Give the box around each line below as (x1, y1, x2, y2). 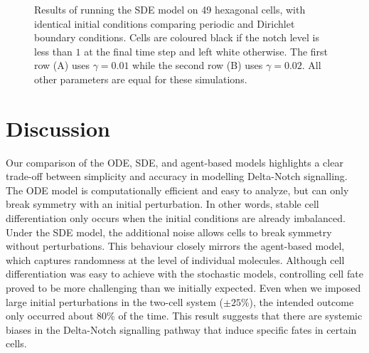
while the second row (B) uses (132, 58, 263, 73)
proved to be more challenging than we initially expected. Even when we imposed (6, 280, 361, 295)
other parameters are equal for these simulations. (34, 71, 247, 86)
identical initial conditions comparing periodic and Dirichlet (34, 16, 295, 31)
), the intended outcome (249, 294, 354, 309)
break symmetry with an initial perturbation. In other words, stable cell (6, 196, 319, 211)
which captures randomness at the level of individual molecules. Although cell (6, 252, 345, 267)
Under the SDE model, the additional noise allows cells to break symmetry (6, 224, 332, 239)
